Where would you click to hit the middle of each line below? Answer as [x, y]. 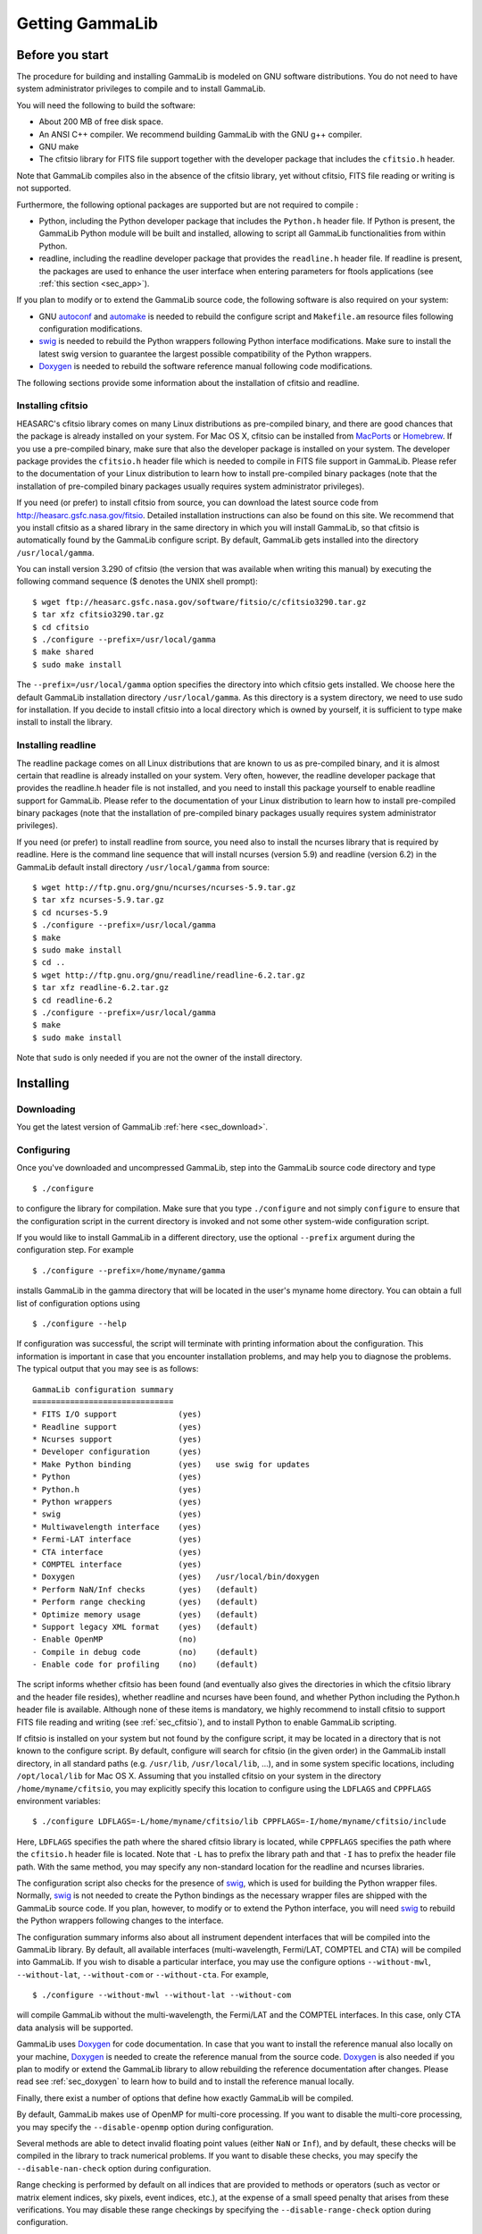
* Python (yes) [117, 1477]
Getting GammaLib [87, 23]
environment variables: [59, 1801]
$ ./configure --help [79, 1323]
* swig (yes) [117, 1514]
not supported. [44, 189]
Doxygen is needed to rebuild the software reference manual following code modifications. [206, 366]
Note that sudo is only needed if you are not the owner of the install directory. [159, 1058]
